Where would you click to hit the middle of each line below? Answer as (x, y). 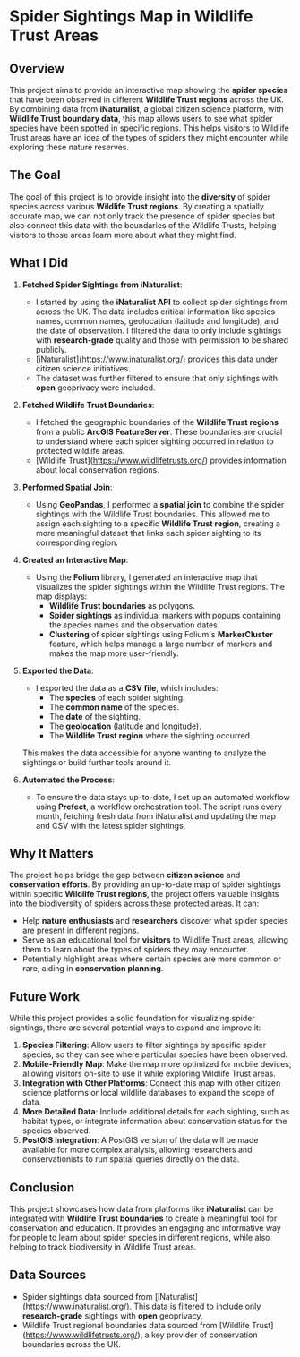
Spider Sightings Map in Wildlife (131, 17)
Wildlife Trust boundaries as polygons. (122, 605)
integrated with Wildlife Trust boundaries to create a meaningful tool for (143, 1218)
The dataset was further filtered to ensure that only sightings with (157, 378)
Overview (37, 68)
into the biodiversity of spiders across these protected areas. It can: (134, 904)
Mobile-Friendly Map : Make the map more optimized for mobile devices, (157, 1064)
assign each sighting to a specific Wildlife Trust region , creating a (158, 523)
